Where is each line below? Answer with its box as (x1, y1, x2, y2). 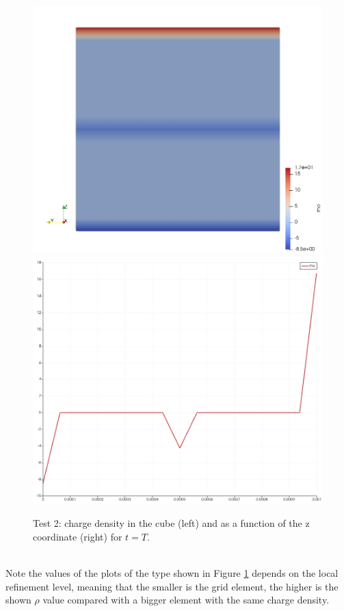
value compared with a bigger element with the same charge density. (42, 593, 330, 607)
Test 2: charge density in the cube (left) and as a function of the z (33, 516, 310, 530)
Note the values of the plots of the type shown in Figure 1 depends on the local (5, 566, 339, 580)
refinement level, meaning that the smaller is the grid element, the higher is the (5, 579, 339, 593)
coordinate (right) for (33, 529, 122, 543)
